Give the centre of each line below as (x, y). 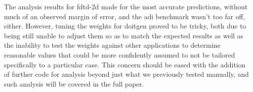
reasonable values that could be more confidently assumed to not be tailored (120, 54)
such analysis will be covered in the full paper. (74, 83)
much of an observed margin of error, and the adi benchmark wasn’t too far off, (125, 16)
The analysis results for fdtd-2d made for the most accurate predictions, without (126, 6)
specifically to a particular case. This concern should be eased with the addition (125, 64)
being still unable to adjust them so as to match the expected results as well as (124, 35)
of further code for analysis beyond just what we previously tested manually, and (126, 74)
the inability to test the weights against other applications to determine (112, 45)
